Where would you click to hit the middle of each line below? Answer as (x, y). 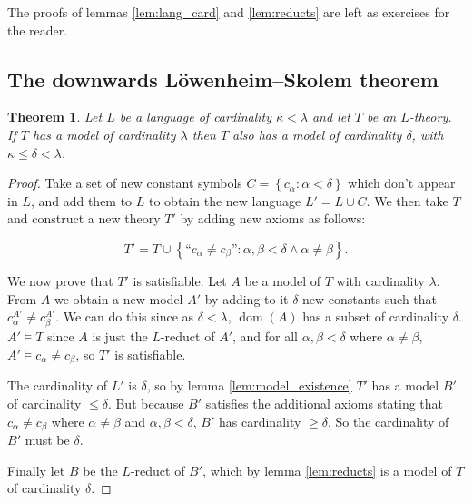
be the (100, 470)
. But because (146, 403)
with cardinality (380, 280)
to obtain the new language (225, 200)
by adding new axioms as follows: (273, 218)
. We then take (407, 200)
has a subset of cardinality (376, 316)
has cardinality (260, 421)
